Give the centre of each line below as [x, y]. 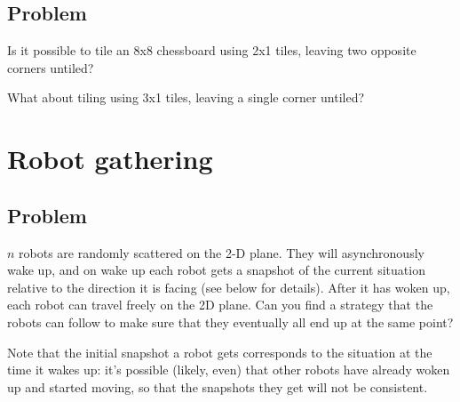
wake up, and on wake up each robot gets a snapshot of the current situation [216, 270]
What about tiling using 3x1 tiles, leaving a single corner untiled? [186, 97]
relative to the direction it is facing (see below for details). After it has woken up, [229, 287]
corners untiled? [51, 67]
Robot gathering [110, 159]
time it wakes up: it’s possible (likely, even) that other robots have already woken [229, 370]
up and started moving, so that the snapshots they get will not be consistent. [218, 386]
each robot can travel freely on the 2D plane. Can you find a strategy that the [220, 305]
